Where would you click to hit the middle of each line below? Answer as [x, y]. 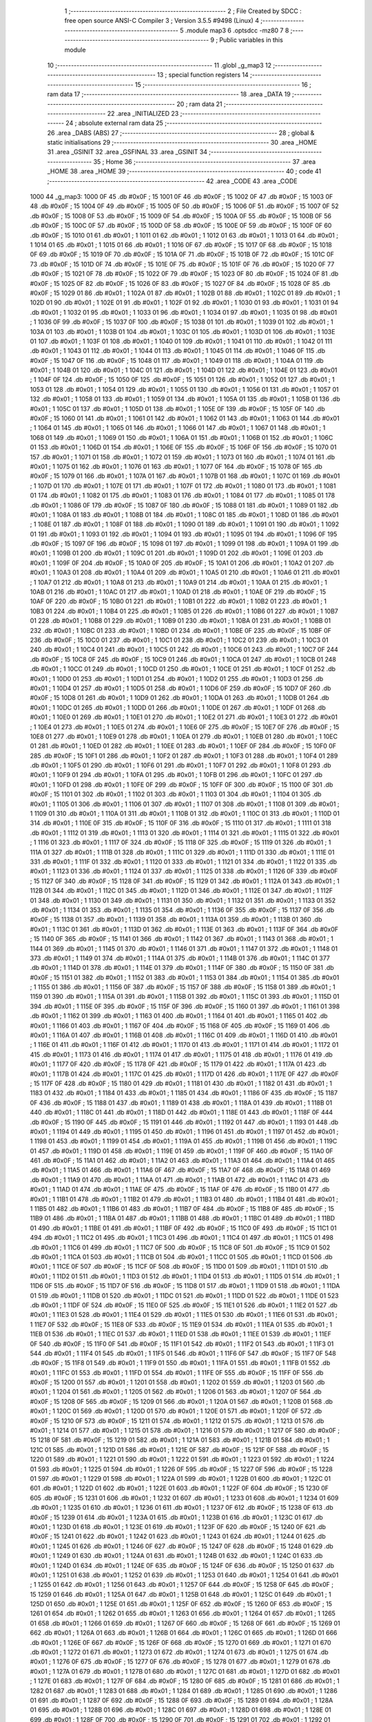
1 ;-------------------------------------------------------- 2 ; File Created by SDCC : [183, 11]
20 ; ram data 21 [200, 104]
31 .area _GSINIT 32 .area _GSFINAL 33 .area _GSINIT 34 [127, 152]
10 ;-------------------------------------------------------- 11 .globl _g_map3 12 [159, 65]
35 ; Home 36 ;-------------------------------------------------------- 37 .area [205, 161]
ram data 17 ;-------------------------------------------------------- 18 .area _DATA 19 [169, 94]
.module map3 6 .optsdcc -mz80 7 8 [237, 30]
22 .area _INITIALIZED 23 [143, 113]
